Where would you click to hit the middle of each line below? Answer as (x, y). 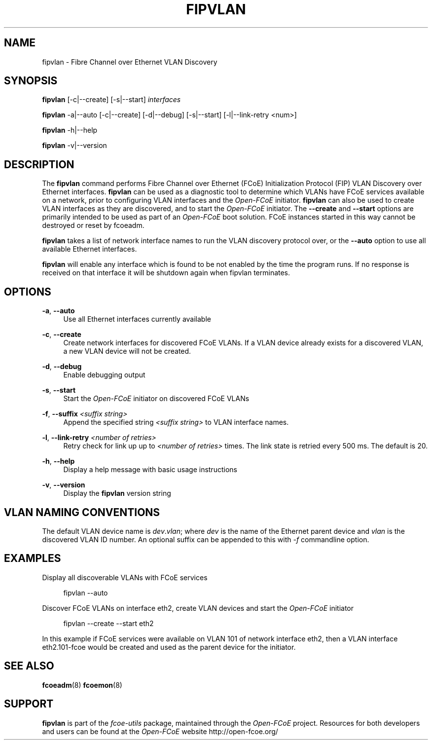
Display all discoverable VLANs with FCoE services (125, 577)
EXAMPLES (33, 558)
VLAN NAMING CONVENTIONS (82, 512)
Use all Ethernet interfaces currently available (137, 319)
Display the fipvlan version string (117, 493)
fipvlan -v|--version (74, 146)
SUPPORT (29, 704)
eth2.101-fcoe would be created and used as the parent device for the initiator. (169, 647)
